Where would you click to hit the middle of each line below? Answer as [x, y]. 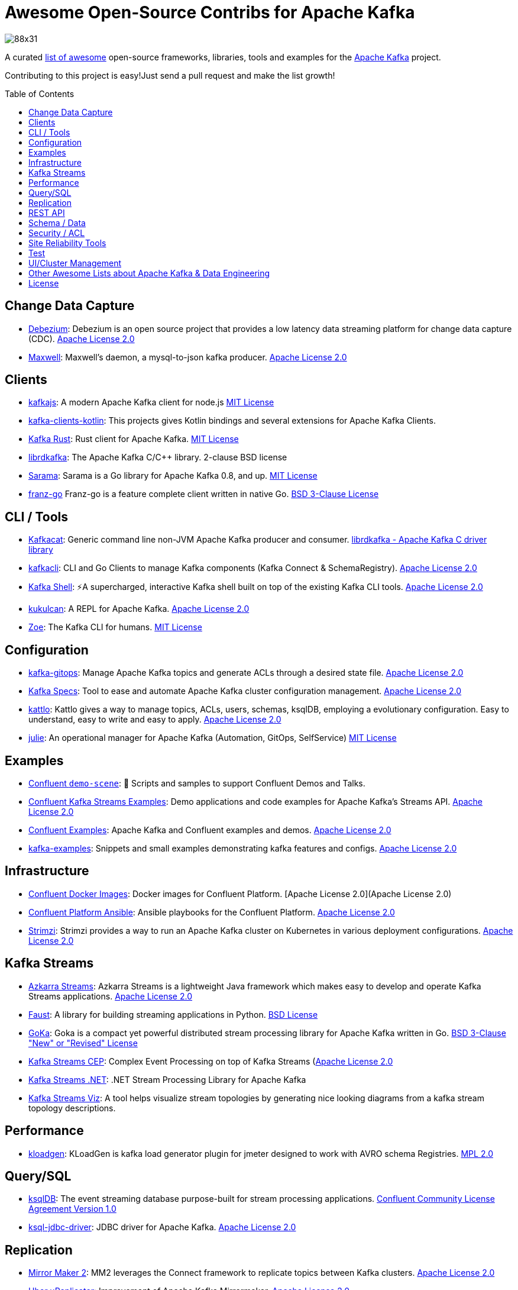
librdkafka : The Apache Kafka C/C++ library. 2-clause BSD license [158, 457]
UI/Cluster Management [75, 263]
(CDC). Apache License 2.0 [82, 338]
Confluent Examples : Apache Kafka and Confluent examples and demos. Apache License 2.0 [210, 830]
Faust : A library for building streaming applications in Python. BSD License [173, 1014]
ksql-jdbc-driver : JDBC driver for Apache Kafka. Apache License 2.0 [162, 1227]
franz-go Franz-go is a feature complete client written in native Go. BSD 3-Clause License [204, 494]
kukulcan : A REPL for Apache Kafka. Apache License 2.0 [139, 609]
